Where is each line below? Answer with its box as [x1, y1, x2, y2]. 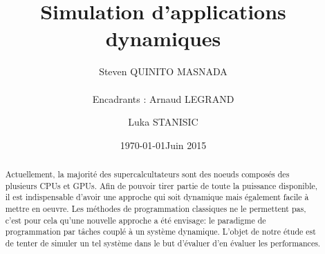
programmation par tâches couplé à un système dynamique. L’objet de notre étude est [5, 226, 316, 237]
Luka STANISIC [128, 115, 198, 129]
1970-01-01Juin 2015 [120, 137, 207, 152]
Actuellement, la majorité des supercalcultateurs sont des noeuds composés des [5, 168, 290, 180]
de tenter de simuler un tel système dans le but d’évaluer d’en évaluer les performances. [5, 237, 321, 249]
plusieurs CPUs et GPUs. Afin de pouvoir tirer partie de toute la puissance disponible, [5, 179, 318, 191]
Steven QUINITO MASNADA [99, 64, 228, 79]
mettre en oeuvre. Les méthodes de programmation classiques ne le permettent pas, [5, 203, 306, 215]
